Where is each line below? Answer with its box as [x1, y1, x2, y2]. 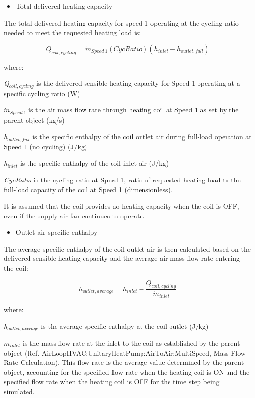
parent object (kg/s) [4, 114, 65, 125]
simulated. [4, 386, 35, 396]
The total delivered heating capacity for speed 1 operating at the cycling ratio [4, 17, 239, 28]
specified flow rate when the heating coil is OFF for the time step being [4, 376, 220, 387]
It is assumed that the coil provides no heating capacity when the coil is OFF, [4, 201, 239, 211]
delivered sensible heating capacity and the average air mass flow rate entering [4, 253, 240, 263]
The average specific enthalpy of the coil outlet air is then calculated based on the [4, 243, 251, 253]
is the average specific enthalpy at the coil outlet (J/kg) [41, 321, 209, 331]
